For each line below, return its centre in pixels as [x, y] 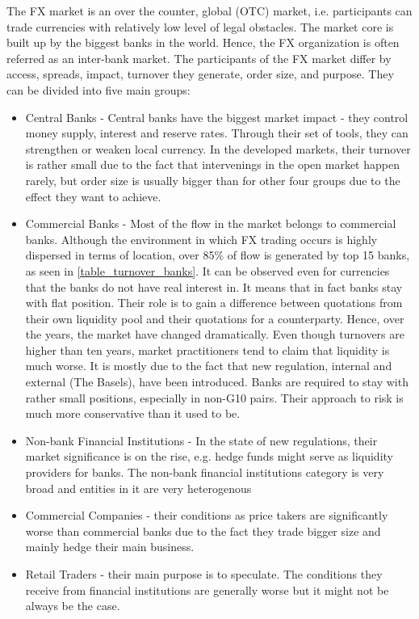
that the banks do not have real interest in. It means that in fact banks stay [214, 286]
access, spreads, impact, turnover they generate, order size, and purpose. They [200, 74]
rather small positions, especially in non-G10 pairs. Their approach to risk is [214, 397]
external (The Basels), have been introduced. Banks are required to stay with [217, 382]
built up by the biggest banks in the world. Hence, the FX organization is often [203, 42]
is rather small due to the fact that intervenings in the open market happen [212, 164]
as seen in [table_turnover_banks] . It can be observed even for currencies [207, 270]
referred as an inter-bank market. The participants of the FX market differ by [199, 58]
